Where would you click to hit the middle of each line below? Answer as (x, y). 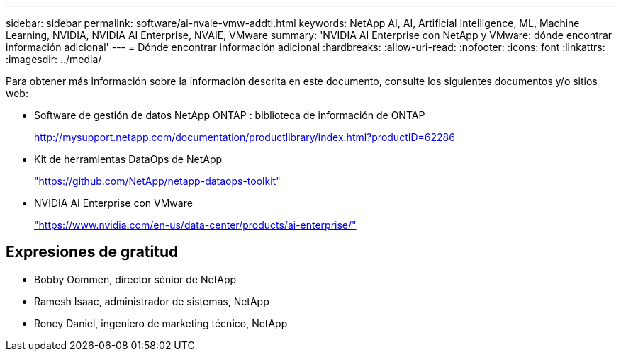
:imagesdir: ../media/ (54, 59)
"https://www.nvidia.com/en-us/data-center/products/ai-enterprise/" (195, 225)
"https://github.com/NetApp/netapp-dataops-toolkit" (157, 181)
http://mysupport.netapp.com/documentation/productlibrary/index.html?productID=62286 (245, 137)
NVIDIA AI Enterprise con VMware (113, 203)
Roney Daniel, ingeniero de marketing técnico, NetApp (161, 323)
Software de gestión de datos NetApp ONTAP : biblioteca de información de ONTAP (230, 115)
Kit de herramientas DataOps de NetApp (128, 159)
